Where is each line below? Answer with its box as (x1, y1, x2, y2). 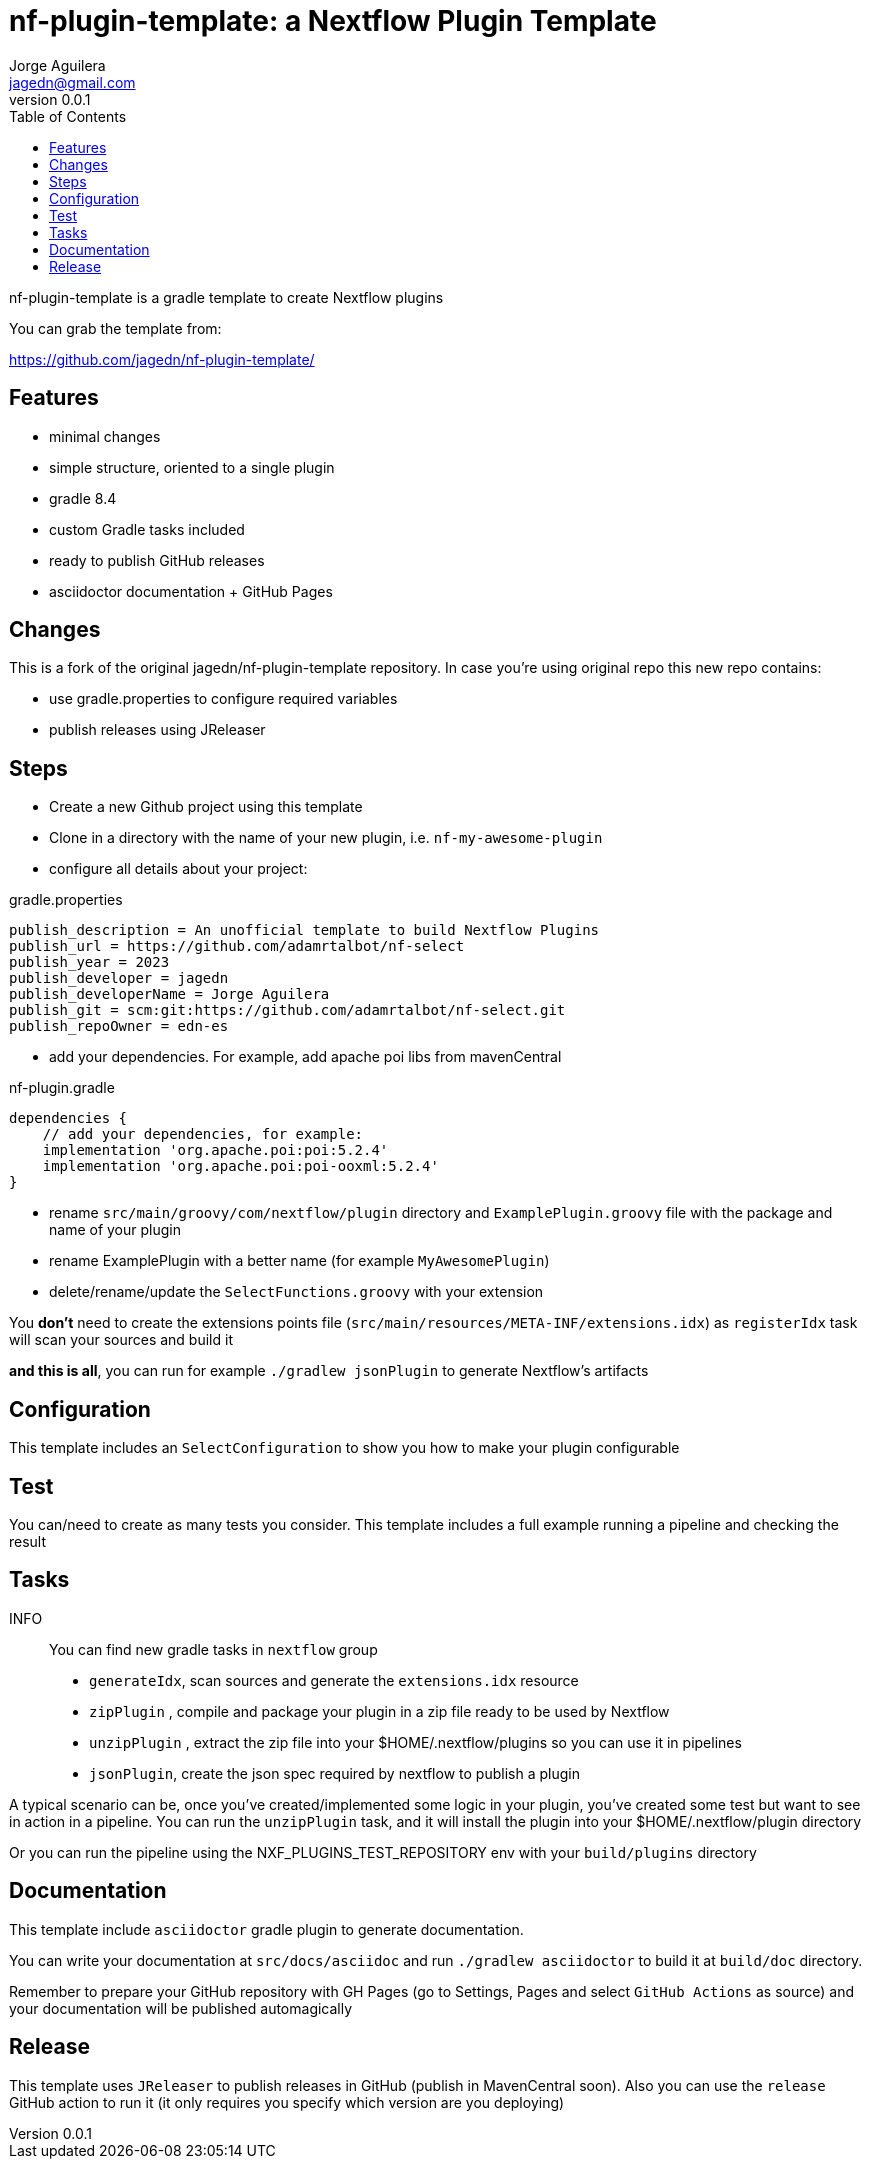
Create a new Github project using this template (49, 798, 363, 816)
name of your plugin (49, 1221, 181, 1239)
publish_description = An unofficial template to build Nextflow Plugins (9, 922, 600, 939)
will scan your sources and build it (9, 1331, 233, 1349)
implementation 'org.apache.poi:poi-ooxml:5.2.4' (42, 1158, 439, 1175)
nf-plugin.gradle (9, 1079, 115, 1097)
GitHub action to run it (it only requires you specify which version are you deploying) (9, 2093, 565, 2111)
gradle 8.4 (49, 489, 117, 507)
